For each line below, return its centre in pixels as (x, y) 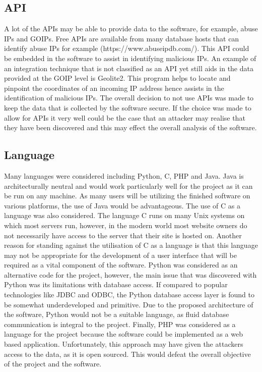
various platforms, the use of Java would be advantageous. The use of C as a (122, 205)
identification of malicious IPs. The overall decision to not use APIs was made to (129, 98)
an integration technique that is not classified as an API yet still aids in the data (129, 68)
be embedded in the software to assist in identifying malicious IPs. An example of (130, 58)
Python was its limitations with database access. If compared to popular (116, 284)
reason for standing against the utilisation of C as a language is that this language (131, 245)
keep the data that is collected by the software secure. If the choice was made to (128, 107)
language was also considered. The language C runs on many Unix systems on (124, 215)
